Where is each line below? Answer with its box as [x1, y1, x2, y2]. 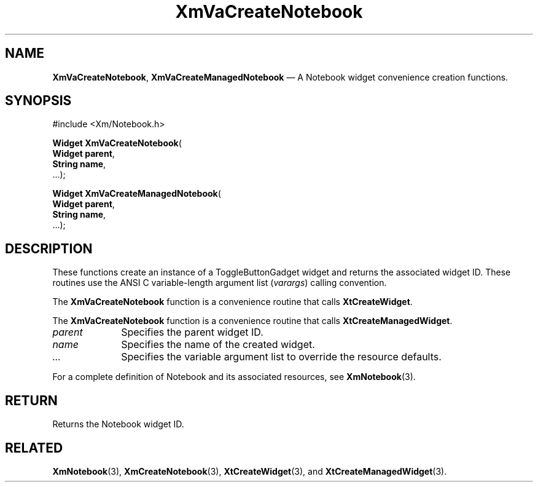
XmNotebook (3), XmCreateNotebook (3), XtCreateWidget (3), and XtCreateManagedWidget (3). [52, 465, 447, 477]
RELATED [5, 440, 63, 456]
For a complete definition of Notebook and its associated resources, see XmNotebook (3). [52, 371, 416, 382]
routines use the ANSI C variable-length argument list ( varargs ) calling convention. [52, 277, 387, 288]
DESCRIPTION [5, 240, 93, 256]
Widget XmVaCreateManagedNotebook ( [52, 188, 221, 199]
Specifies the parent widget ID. [121, 326, 263, 339]
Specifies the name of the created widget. [121, 338, 315, 351]
